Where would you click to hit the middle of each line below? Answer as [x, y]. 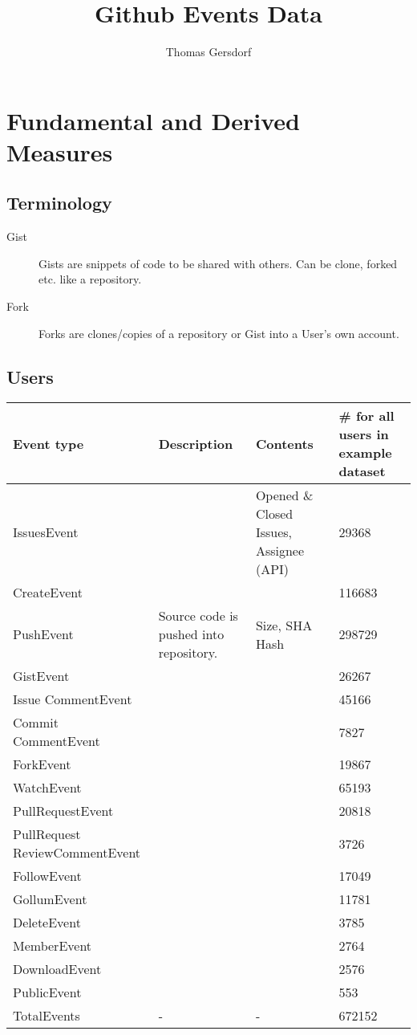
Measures [60, 151]
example [365, 453]
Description [196, 443]
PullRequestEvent [63, 811]
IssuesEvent [46, 532]
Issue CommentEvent [73, 699]
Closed [274, 514]
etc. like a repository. [90, 279]
